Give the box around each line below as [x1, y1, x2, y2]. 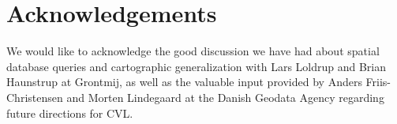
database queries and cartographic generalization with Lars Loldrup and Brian [6, 58, 387, 74]
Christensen [6, 88, 63, 105]
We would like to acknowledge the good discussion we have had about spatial [6, 43, 380, 59]
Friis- [365, 73, 391, 90]
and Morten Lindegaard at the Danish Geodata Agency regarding [66, 88, 384, 105]
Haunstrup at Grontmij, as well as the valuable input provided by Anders [6, 73, 362, 90]
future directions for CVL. [6, 104, 133, 121]
